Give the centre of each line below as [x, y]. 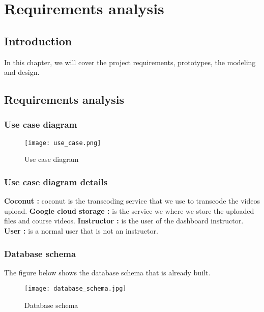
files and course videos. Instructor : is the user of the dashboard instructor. [124, 221]
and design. [22, 72]
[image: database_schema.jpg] [76, 289]
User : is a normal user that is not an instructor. [81, 231]
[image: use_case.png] [63, 143]
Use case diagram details [56, 181]
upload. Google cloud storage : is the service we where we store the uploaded [129, 210]
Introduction [38, 40]
